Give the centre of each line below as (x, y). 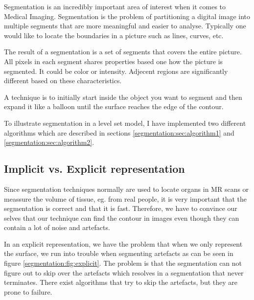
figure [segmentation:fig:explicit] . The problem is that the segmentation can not (123, 263)
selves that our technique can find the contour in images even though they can (122, 218)
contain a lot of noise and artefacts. (57, 227)
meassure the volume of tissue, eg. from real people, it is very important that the (125, 198)
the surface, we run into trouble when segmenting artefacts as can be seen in (119, 253)
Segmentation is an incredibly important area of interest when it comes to (115, 6)
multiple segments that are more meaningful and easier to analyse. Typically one (125, 26)
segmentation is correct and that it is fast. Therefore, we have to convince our (121, 208)
